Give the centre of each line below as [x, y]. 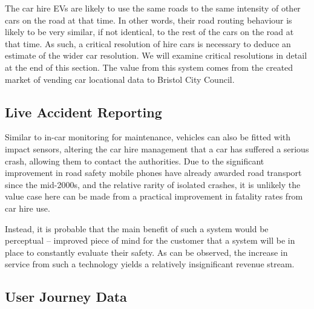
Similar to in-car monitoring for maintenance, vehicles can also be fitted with [148, 137]
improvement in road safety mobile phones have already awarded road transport [153, 173]
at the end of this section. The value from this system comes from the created [149, 67]
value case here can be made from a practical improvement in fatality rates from [154, 196]
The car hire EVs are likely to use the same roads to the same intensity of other [153, 8]
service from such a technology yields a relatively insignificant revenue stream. [150, 264]
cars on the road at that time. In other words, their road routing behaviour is [149, 20]
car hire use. [28, 208]
